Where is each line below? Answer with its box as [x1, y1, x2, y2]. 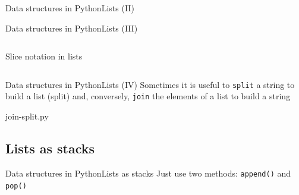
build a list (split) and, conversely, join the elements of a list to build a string [5, 90, 291, 102]
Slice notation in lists [5, 50, 83, 62]
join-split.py [5, 110, 49, 122]
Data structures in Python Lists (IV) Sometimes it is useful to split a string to [5, 78, 295, 90]
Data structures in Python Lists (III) [5, 21, 138, 34]
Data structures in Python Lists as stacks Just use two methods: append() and [5, 166, 291, 179]
